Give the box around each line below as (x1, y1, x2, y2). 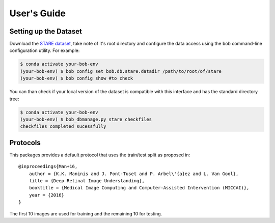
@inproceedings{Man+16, (18, 163, 78, 170)
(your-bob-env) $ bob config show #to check (20, 75, 133, 81)
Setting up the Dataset (9, 27, 82, 36)
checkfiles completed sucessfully (20, 124, 106, 129)
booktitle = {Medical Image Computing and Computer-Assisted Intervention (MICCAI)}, (29, 185, 250, 191)
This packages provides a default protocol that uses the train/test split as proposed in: (9, 152, 190, 158)
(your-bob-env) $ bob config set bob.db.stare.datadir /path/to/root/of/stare (20, 68, 222, 74)
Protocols (9, 138, 41, 147)
